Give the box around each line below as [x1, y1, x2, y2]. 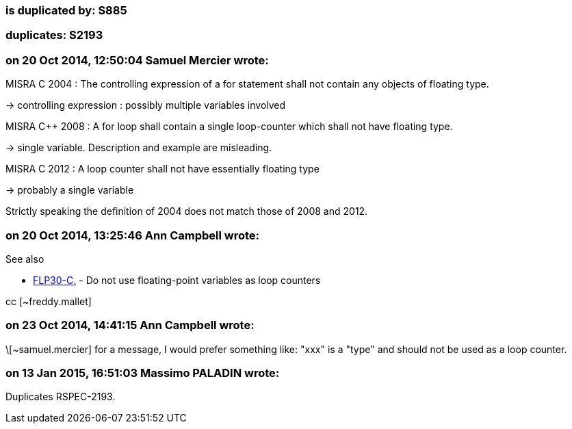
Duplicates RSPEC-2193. [5, 391, 116, 403]
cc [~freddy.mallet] [5, 295, 92, 307]
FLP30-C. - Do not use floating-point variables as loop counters [33, 274, 321, 286]
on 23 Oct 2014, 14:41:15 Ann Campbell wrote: [5, 318, 255, 333]
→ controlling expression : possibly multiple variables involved [5, 99, 286, 112]
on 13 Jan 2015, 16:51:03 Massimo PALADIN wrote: [5, 366, 280, 380]
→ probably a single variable [5, 184, 134, 196]
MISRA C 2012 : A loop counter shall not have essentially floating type [5, 163, 320, 175]
